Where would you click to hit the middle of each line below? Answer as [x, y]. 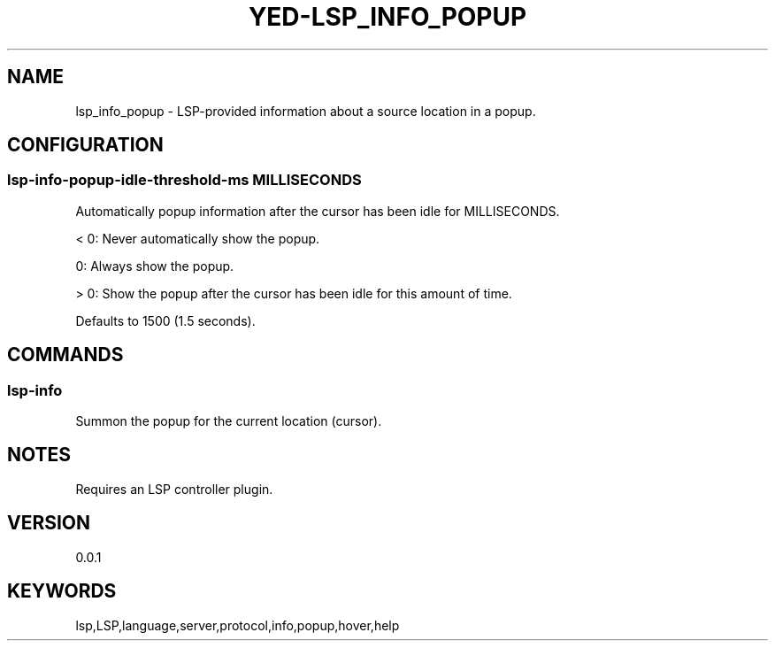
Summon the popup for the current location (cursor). [229, 421]
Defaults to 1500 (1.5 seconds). [165, 320]
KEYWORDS [62, 591]
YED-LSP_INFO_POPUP [387, 17]
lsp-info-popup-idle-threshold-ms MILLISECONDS [184, 180]
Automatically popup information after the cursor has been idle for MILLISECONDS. [318, 211]
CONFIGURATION [85, 145]
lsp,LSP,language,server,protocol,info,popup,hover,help [238, 625]
